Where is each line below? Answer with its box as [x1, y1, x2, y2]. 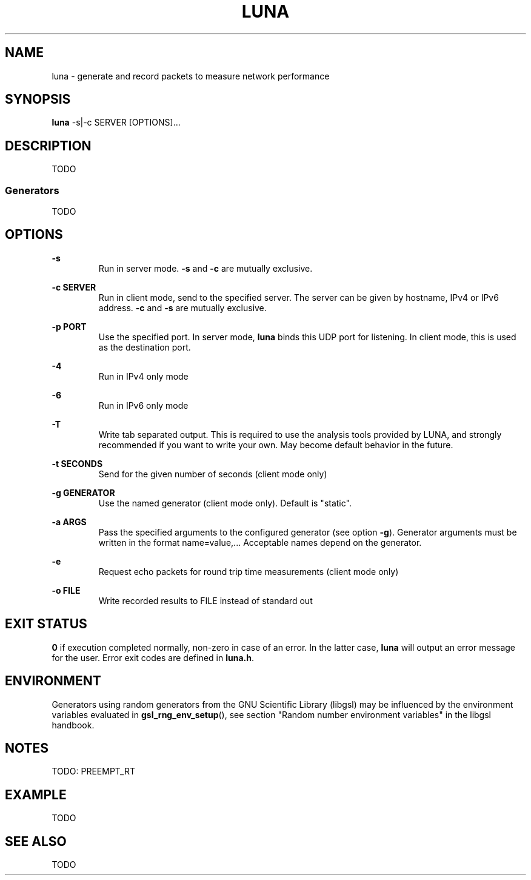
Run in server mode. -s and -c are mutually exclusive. [98, 263, 313, 274]
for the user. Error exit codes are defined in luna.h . [52, 652, 254, 663]
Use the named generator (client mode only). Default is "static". [98, 497, 352, 508]
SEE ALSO [5, 833, 67, 849]
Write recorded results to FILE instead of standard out [98, 595, 313, 606]
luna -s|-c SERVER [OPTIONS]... [52, 117, 181, 128]
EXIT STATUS [5, 616, 87, 632]
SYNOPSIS [5, 92, 71, 107]
